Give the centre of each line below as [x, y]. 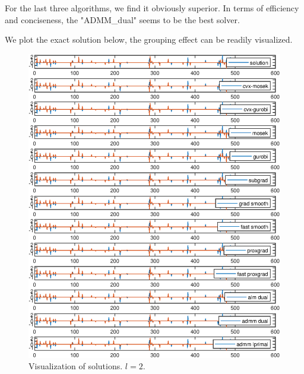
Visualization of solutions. [76, 366]
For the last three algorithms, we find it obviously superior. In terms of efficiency [152, 8]
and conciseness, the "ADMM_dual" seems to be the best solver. [122, 19]
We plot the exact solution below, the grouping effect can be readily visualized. [149, 39]
